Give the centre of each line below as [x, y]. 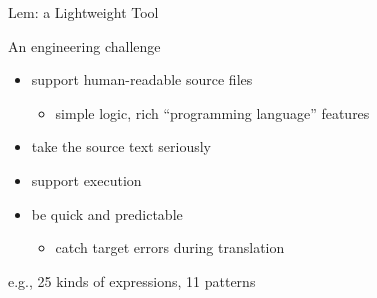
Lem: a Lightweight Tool [83, 12]
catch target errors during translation [170, 247]
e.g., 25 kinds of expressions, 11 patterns [132, 280]
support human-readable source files [142, 79]
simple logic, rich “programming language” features [212, 112]
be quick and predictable [107, 213]
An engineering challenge [84, 45]
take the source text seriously [121, 146]
